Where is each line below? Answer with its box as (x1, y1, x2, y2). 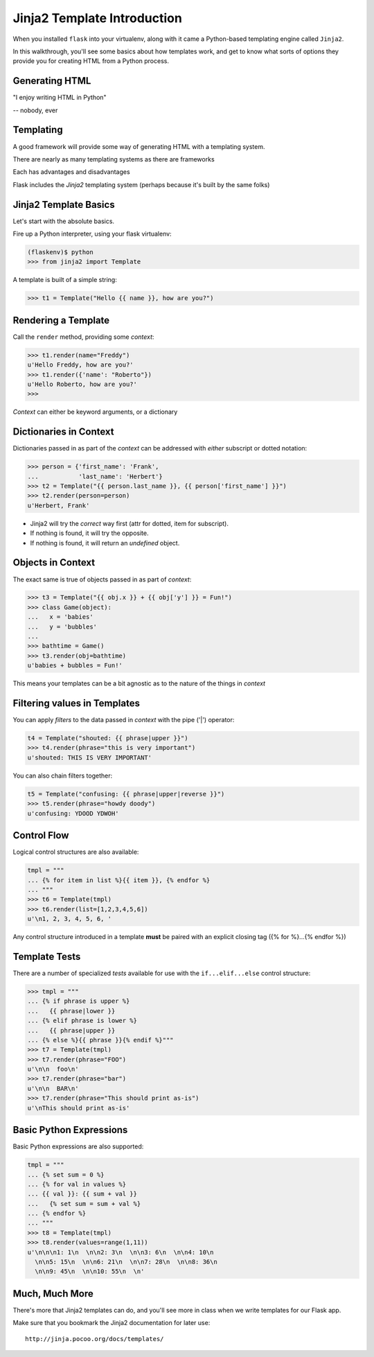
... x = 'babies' (27, 613, 93, 621)
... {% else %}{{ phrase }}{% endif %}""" (27, 1036, 174, 1044)
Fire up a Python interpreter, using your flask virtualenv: (12, 229, 172, 238)
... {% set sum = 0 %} (27, 1171, 105, 1178)
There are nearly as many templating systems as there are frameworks (12, 155, 215, 163)
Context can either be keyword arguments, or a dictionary (12, 408, 178, 416)
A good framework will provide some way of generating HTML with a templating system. (12, 142, 265, 150)
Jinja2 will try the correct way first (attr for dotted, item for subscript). (30, 519, 229, 527)
